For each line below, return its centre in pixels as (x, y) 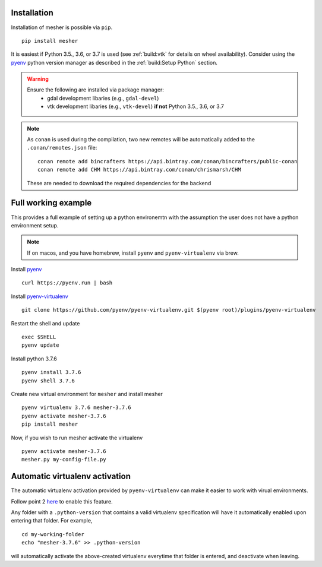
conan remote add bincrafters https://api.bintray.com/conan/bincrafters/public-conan (168, 161)
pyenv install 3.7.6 (51, 372)
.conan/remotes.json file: (62, 148)
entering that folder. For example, (52, 521)
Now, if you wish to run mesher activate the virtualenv (77, 438)
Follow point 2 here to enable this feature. (62, 501)
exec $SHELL (39, 337)
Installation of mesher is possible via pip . (62, 27)
